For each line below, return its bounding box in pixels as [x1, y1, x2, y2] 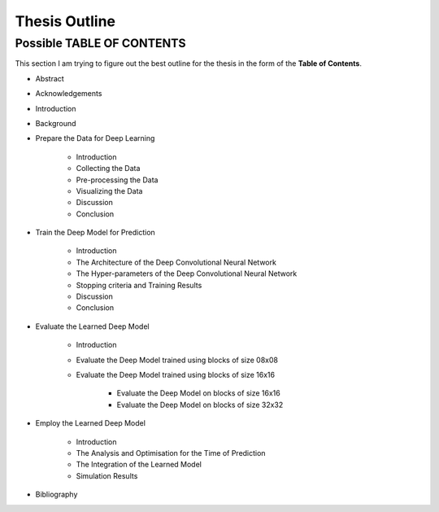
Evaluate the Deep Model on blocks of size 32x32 [116, 400, 284, 409]
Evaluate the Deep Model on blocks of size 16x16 [116, 388, 280, 398]
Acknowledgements [35, 89, 102, 98]
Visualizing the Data [76, 186, 143, 195]
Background [35, 118, 76, 128]
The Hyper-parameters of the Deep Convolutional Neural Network [76, 269, 298, 278]
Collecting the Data [76, 164, 141, 173]
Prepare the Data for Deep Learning [35, 133, 155, 143]
